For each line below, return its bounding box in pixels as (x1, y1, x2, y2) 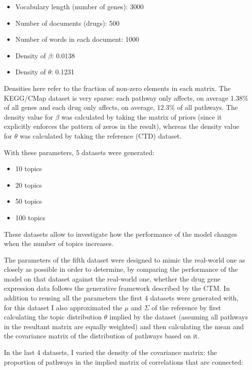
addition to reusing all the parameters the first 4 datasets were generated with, (4, 293, 239, 303)
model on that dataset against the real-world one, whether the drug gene (4, 273, 220, 283)
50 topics (15, 196, 42, 206)
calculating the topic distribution (4, 312, 102, 322)
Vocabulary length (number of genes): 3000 (15, 1, 144, 11)
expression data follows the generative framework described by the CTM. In (4, 283, 230, 293)
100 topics (15, 212, 46, 222)
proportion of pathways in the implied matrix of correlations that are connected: (4, 356, 243, 367)
